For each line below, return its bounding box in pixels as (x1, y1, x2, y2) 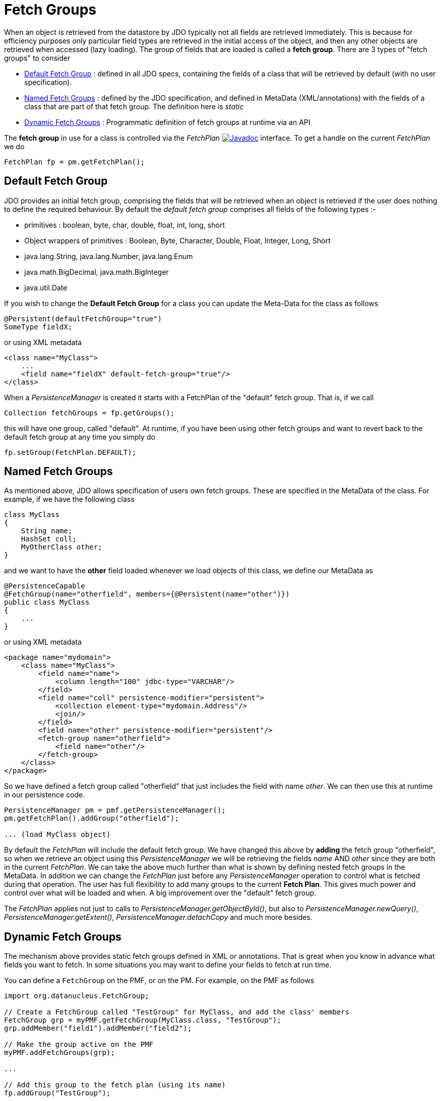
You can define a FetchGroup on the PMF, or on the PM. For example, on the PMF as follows (4, 976, 315, 985)
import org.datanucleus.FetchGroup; (4, 992, 149, 1000)
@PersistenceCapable (4, 582, 85, 590)
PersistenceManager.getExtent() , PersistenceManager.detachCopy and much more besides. (4, 913, 313, 922)
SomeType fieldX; (4, 322, 72, 331)
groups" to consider (4, 53, 70, 62)
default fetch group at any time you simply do (4, 432, 155, 441)
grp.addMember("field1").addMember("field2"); (4, 1024, 192, 1033)
